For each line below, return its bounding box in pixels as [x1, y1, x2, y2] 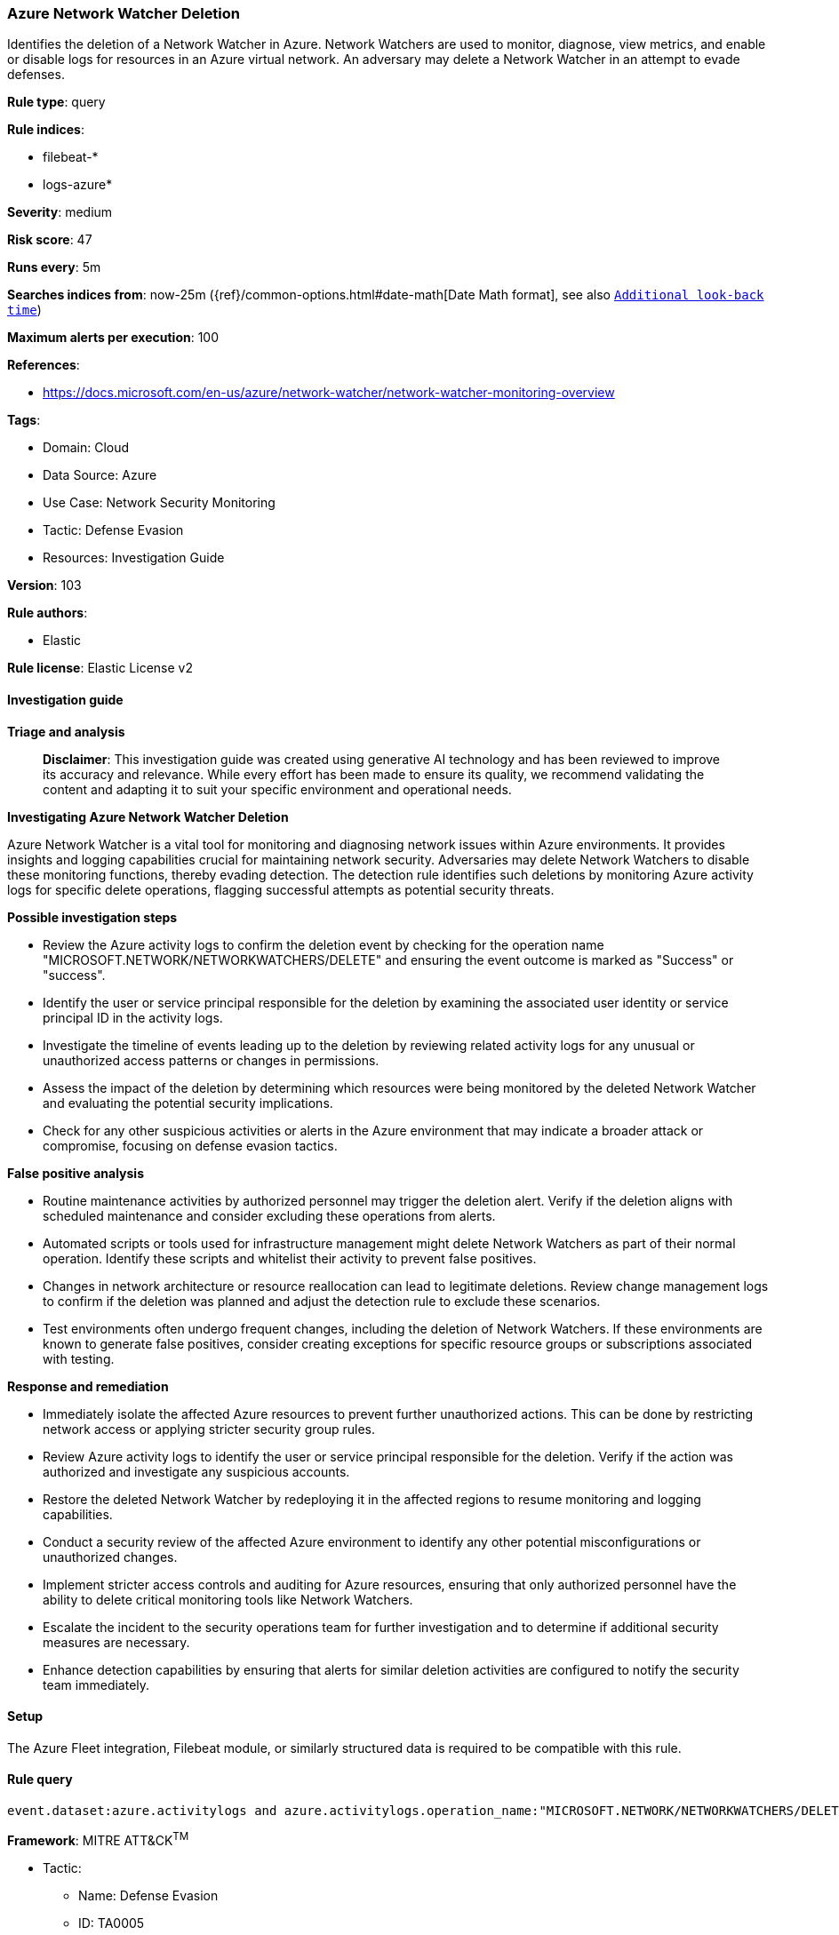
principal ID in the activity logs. [43, 1009, 223, 1025]
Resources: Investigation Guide [43, 550, 225, 566]
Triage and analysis [7, 723, 125, 739]
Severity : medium [7, 204, 113, 220]
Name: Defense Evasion [78, 1887, 219, 1903]
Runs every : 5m [7, 259, 101, 275]
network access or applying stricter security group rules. [43, 1421, 375, 1437]
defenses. [7, 67, 65, 83]
